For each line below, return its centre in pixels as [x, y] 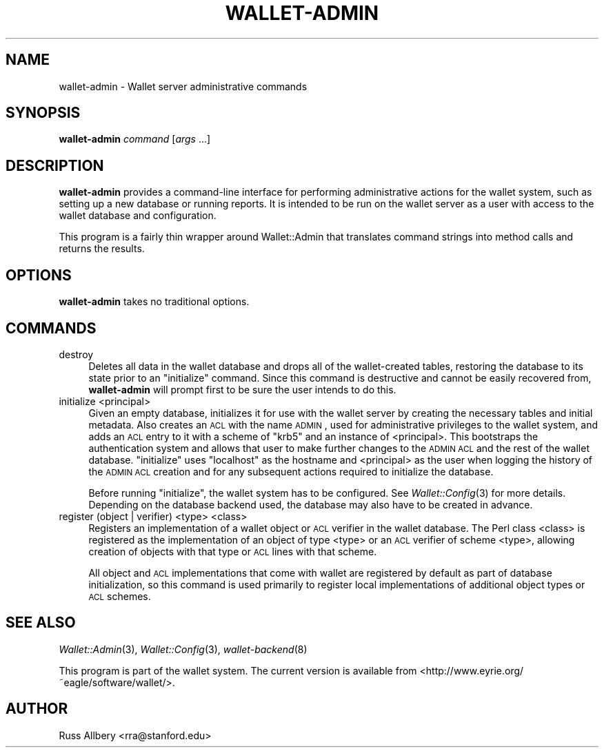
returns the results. [102, 249]
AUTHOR [37, 709]
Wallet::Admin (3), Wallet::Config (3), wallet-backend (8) [183, 649]
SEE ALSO [41, 623]
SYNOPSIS [43, 113]
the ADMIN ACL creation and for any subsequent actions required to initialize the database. [291, 471]
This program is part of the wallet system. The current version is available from [238, 670]
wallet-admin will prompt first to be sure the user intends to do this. [242, 389]
